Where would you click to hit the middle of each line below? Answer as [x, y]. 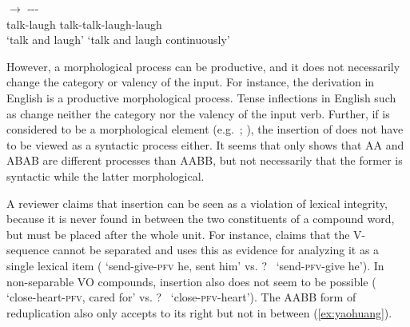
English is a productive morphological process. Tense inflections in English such [201, 97]
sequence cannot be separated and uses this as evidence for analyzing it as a [193, 250]
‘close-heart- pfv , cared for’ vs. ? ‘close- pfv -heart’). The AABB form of [181, 297]
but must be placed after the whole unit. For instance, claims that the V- [186, 234]
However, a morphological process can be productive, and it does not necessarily [203, 66]
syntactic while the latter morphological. [105, 175]
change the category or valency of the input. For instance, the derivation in [191, 82]
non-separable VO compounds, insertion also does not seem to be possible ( [191, 281]
